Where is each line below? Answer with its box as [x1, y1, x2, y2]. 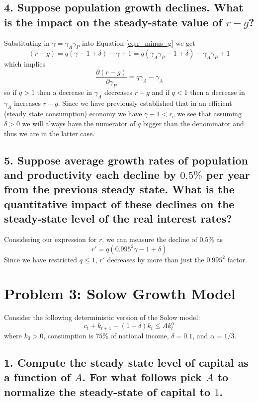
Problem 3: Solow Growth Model [4, 283, 236, 304]
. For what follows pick [82, 369, 202, 385]
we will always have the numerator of [22, 118, 136, 129]
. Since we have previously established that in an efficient [58, 97, 232, 108]
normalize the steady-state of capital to [4, 384, 210, 399]
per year [206, 167, 250, 182]
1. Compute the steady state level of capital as [4, 354, 249, 370]
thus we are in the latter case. [4, 128, 95, 138]
